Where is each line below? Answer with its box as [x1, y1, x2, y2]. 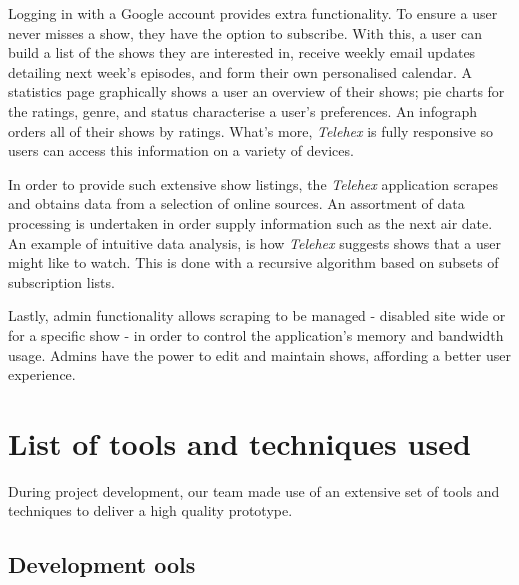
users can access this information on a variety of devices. [8, 140, 354, 161]
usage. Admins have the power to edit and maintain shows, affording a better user [8, 344, 511, 365]
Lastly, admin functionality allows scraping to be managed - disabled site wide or [8, 305, 506, 326]
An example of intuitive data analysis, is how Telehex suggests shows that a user [8, 232, 502, 253]
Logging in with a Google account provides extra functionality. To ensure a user [8, 3, 498, 23]
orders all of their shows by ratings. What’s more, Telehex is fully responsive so [8, 120, 494, 141]
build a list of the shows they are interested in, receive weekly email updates [8, 42, 476, 63]
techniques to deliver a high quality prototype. [8, 500, 293, 521]
